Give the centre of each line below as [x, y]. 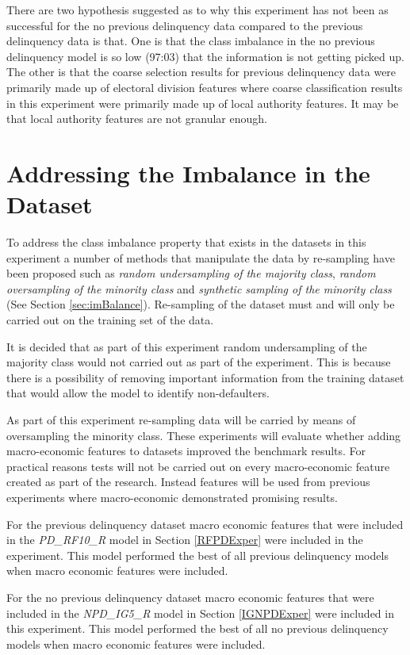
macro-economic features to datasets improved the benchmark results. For [186, 451]
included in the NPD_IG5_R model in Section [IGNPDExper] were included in [200, 613]
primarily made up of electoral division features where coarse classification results [205, 87]
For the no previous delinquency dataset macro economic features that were [190, 597]
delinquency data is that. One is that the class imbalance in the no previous [191, 41]
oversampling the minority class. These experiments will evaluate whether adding [204, 435]
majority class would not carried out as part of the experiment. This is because [199, 362]
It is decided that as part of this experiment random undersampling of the [187, 346]
